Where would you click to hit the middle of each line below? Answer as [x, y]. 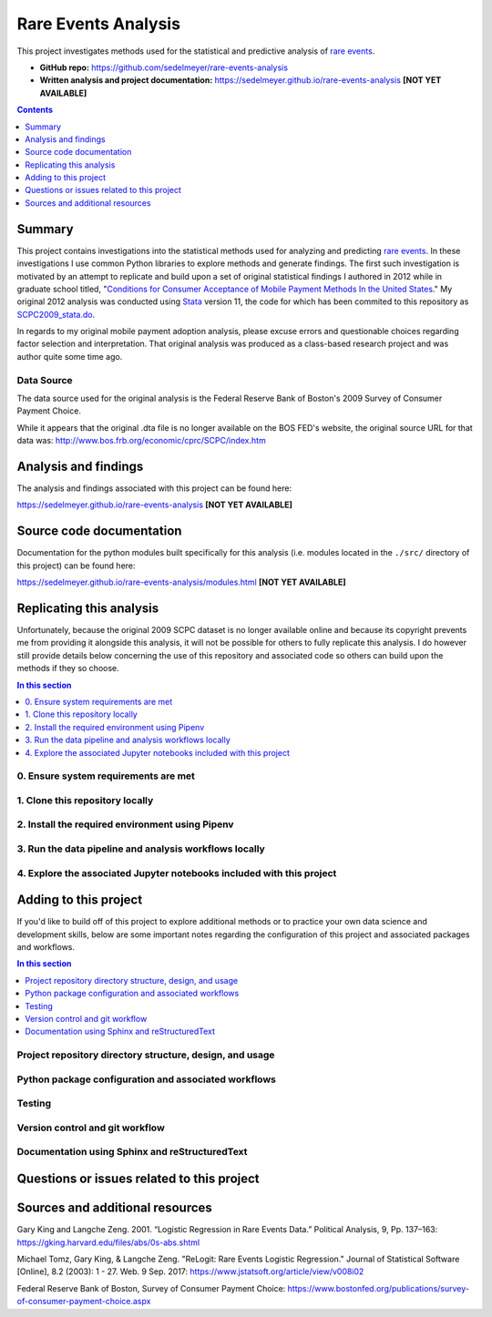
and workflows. [46, 947]
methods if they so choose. [68, 669]
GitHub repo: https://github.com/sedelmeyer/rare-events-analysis [164, 67]
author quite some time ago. [70, 356]
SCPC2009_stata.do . [56, 314]
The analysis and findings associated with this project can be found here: [154, 488]
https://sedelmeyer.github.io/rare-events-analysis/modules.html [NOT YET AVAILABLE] [181, 582]
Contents [35, 110]
